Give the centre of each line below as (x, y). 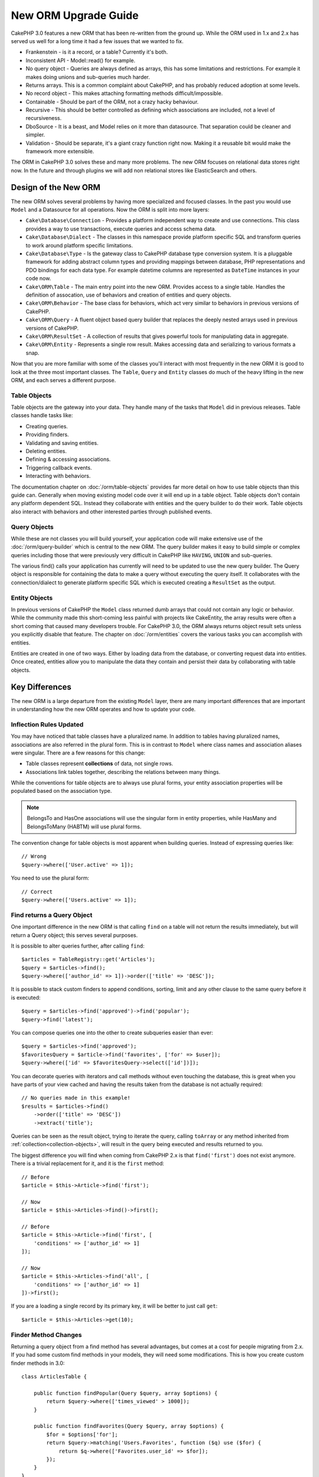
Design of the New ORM (56, 187)
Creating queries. (47, 426)
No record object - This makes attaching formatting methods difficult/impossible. (124, 93)
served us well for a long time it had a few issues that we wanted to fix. (97, 41)
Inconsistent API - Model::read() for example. (81, 60)
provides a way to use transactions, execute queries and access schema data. (121, 229)
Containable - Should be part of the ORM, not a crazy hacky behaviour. (112, 102)
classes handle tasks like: (42, 415)
